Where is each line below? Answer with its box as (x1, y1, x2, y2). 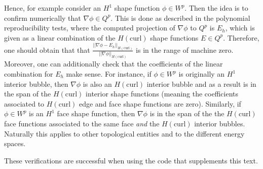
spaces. (4, 138, 26, 149)
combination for (4, 69, 53, 79)
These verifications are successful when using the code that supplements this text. (4, 155, 258, 165)
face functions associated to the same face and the (4, 118, 160, 128)
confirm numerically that (4, 12, 81, 23)
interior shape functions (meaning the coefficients (86, 88, 239, 99)
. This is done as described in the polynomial (110, 12, 250, 23)
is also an (83, 78, 112, 89)
